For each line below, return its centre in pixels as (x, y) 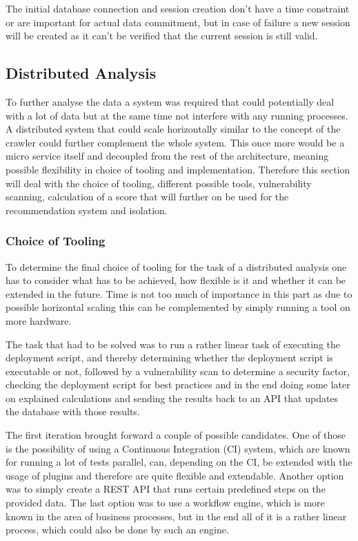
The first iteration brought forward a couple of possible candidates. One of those (176, 435)
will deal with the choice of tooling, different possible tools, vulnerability (159, 183)
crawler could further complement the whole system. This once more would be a (175, 142)
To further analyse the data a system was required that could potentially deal (170, 101)
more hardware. (39, 320)
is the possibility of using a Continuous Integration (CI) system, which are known (178, 448)
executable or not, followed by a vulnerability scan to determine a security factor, (178, 371)
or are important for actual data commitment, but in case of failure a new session (178, 22)
